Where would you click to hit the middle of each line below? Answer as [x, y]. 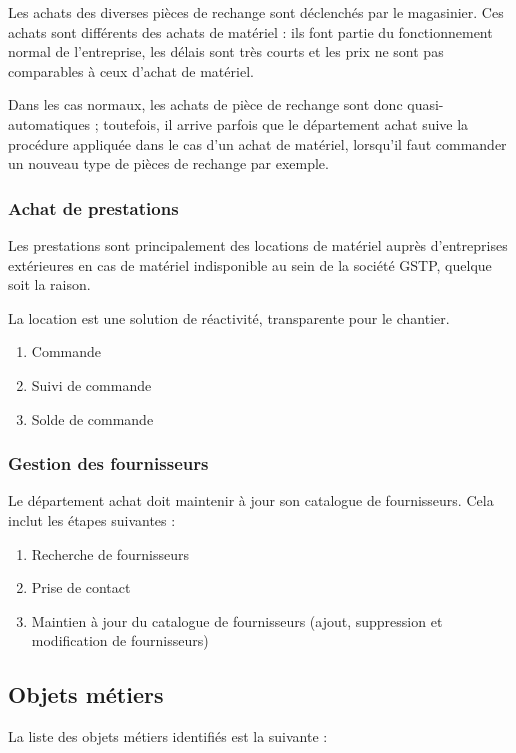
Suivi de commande [91, 384]
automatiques [49, 123]
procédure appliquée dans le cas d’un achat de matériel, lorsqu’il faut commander [257, 143]
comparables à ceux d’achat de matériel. [131, 70]
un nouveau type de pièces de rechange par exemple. [168, 163]
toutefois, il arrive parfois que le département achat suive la [286, 123]
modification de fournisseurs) [120, 640]
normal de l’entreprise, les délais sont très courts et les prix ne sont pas [226, 51]
